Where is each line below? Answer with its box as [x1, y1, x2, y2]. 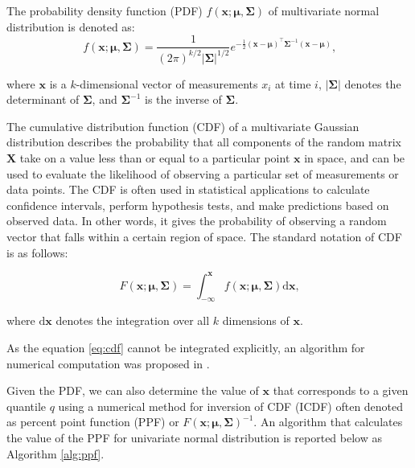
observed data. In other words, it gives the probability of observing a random [6, 212, 387, 229]
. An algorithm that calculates [253, 413, 403, 430]
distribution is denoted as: [6, 18, 135, 35]
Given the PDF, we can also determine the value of [6, 382, 259, 399]
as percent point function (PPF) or [6, 413, 179, 430]
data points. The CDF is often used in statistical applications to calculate [6, 181, 370, 198]
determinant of [6, 91, 80, 108]
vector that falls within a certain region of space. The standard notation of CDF [6, 228, 402, 244]
